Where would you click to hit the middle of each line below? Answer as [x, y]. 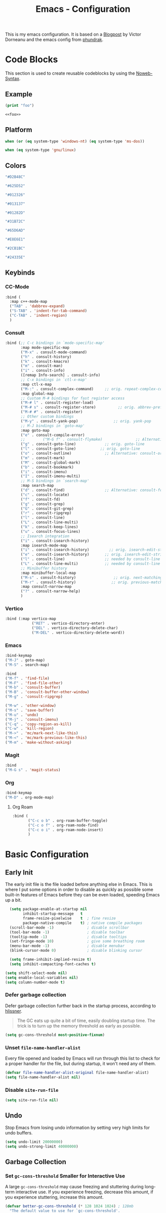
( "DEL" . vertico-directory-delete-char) [75, 628]
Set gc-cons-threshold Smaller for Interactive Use [65, 1176]
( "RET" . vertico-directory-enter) [68, 624]
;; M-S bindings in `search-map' [55, 481]
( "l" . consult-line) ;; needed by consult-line [90, 559]
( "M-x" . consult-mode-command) [54, 352]
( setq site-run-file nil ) [32, 1100]
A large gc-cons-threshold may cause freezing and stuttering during [75, 1187]
